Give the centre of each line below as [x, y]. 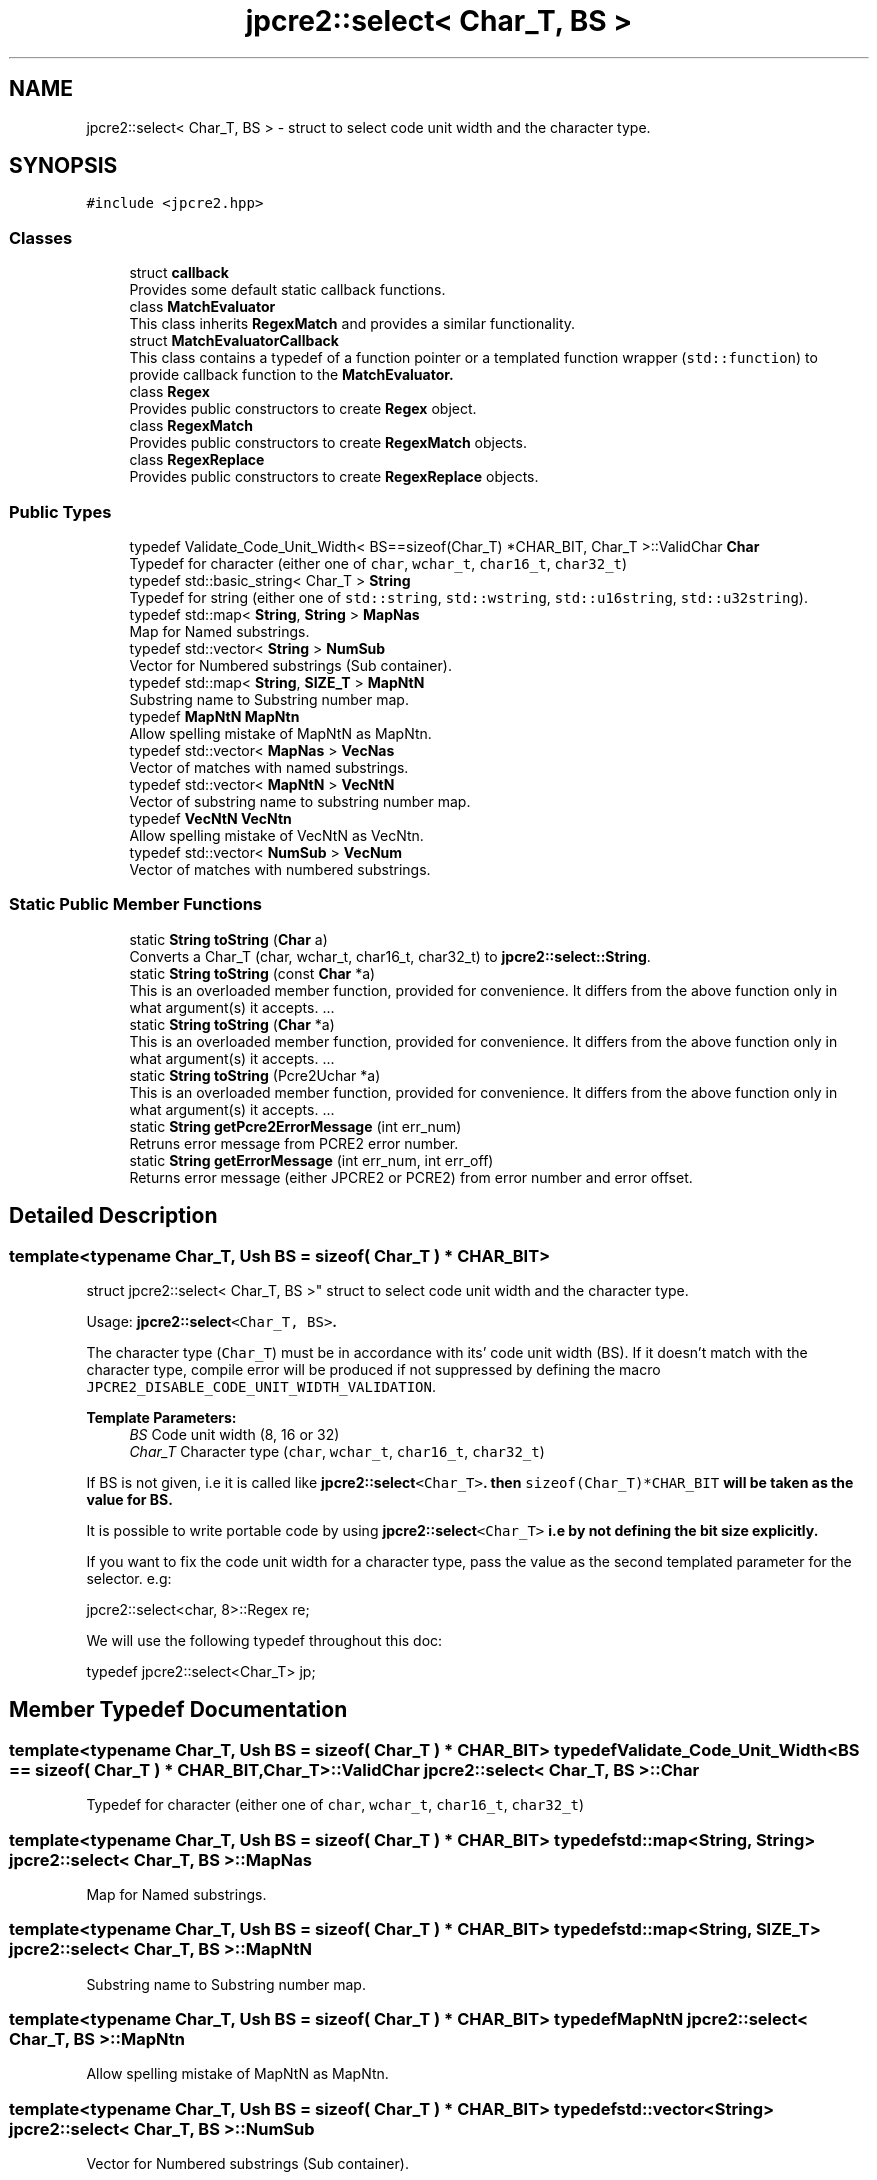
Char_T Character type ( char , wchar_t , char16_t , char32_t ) [337, 1451]
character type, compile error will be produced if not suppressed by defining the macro [373, 1369]
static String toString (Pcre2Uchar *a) [255, 1075]
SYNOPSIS [63, 166]
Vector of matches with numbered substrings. [280, 869]
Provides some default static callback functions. [287, 290]
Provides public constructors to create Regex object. [303, 409]
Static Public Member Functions [136, 904]
